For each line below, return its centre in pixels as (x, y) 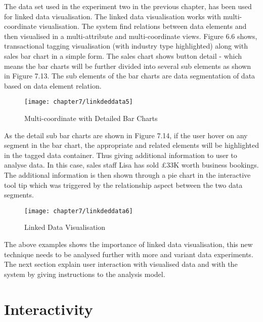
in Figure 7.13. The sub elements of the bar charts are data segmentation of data (130, 76)
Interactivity (49, 309)
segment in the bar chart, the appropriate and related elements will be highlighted (131, 145)
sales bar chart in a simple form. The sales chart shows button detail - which (123, 55)
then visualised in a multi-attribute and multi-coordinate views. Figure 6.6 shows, (131, 36)
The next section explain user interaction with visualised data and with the (121, 264)
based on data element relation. (53, 85)
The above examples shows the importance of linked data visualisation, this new (128, 244)
